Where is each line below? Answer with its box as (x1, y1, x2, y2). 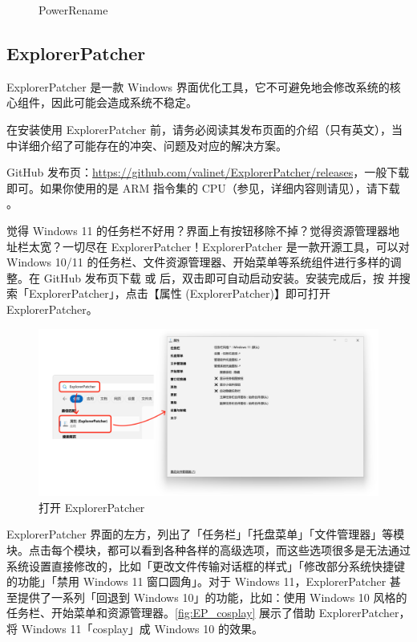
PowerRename (38, 2, 108, 18)
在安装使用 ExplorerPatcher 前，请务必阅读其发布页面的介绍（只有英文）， (6, 120, 392, 137)
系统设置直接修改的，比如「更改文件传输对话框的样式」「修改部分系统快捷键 (6, 557, 405, 574)
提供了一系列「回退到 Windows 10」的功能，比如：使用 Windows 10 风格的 (17, 588, 407, 605)
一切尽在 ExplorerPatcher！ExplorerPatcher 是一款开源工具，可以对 (62, 238, 410, 254)
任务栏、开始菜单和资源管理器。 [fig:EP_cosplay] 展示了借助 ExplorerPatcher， (6, 604, 411, 621)
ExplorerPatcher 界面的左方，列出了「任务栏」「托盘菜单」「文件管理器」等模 (6, 526, 405, 542)
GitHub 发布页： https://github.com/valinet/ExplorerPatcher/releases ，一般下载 (6, 164, 410, 181)
